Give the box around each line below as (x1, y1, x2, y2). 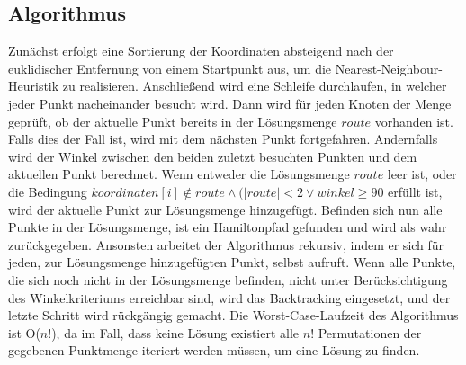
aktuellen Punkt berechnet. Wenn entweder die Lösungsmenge (8, 165, 350, 183)
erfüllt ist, (388, 182, 443, 200)
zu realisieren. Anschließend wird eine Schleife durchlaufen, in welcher (62, 76, 447, 95)
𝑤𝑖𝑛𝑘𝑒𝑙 (317, 186, 354, 200)
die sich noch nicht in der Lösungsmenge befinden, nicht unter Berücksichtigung (8, 270, 448, 289)
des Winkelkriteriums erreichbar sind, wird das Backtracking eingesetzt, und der (8, 288, 451, 307)
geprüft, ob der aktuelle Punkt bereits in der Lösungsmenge (8, 111, 337, 130)
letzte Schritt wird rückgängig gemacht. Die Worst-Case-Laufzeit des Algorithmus (8, 306, 459, 325)
